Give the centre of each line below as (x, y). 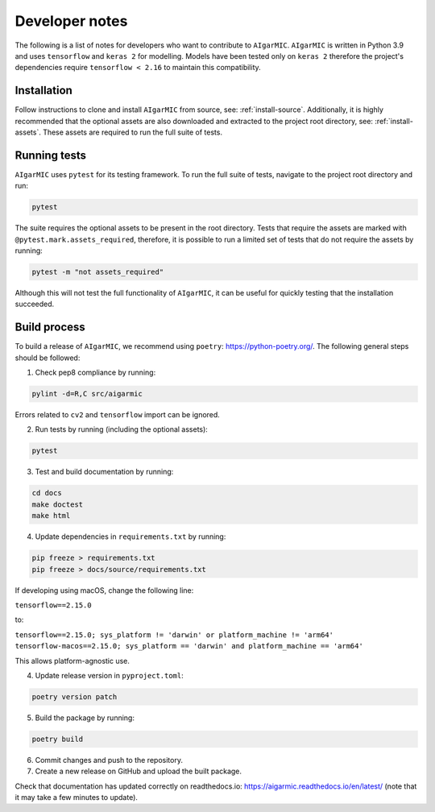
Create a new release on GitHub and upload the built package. (138, 771)
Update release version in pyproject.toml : (110, 675)
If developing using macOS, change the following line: (104, 590)
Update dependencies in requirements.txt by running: (130, 536)
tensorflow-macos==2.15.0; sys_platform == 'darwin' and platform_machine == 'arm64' (189, 646)
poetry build (58, 739)
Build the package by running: (85, 718)
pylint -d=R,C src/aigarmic (87, 394)
